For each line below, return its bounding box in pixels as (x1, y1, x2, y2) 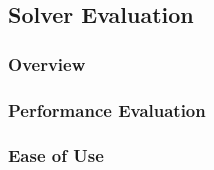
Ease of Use (8, 143, 104, 168)
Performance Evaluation (8, 97, 206, 122)
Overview (8, 51, 86, 76)
